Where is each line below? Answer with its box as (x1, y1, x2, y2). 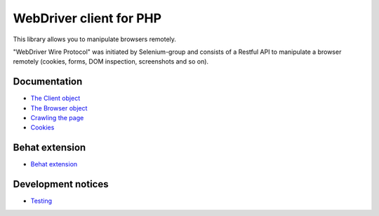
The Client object (30, 94, 81, 103)
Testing (30, 196, 53, 206)
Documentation (13, 75, 83, 87)
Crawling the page (30, 114, 84, 122)
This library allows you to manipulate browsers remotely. (13, 35, 177, 43)
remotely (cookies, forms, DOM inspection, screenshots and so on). (13, 57, 209, 66)
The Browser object (30, 103, 88, 112)
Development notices (13, 178, 109, 190)
